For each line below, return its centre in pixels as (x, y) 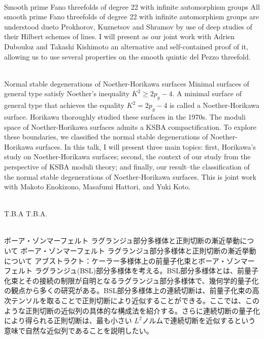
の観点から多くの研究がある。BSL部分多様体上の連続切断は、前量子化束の (128, 290)
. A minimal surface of (207, 93)
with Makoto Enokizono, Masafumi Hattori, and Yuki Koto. (97, 187)
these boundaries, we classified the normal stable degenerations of (106, 137)
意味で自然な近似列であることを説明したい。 (79, 330)
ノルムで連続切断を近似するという (199, 320)
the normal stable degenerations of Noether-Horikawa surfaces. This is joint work (130, 176)
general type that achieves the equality (64, 105)
